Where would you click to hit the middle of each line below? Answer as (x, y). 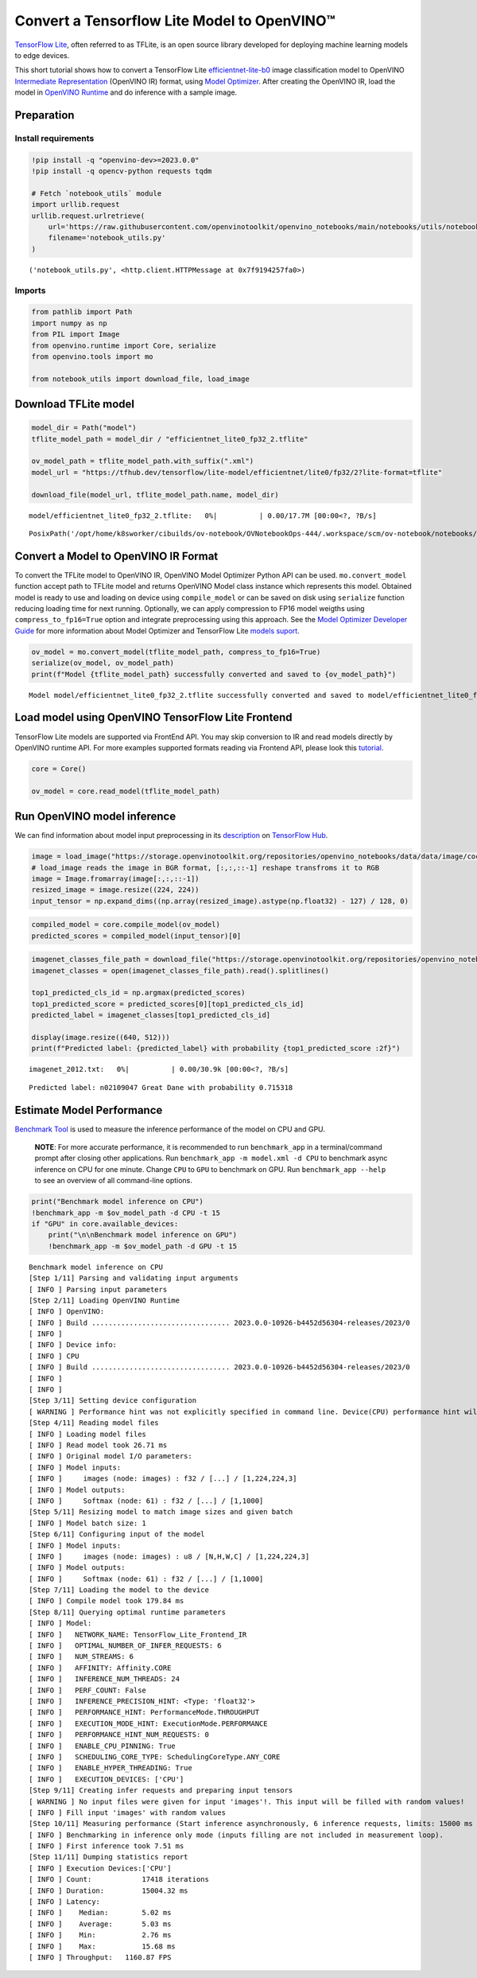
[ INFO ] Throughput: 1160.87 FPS (100, 1957)
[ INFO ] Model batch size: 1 (88, 1523)
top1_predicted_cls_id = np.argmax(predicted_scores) (138, 993)
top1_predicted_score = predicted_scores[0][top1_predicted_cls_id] (168, 1004)
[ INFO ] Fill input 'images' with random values (128, 1813)
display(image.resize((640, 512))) (101, 1037)
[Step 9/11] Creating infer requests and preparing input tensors (161, 1791)
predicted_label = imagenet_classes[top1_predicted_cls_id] (151, 1015)
